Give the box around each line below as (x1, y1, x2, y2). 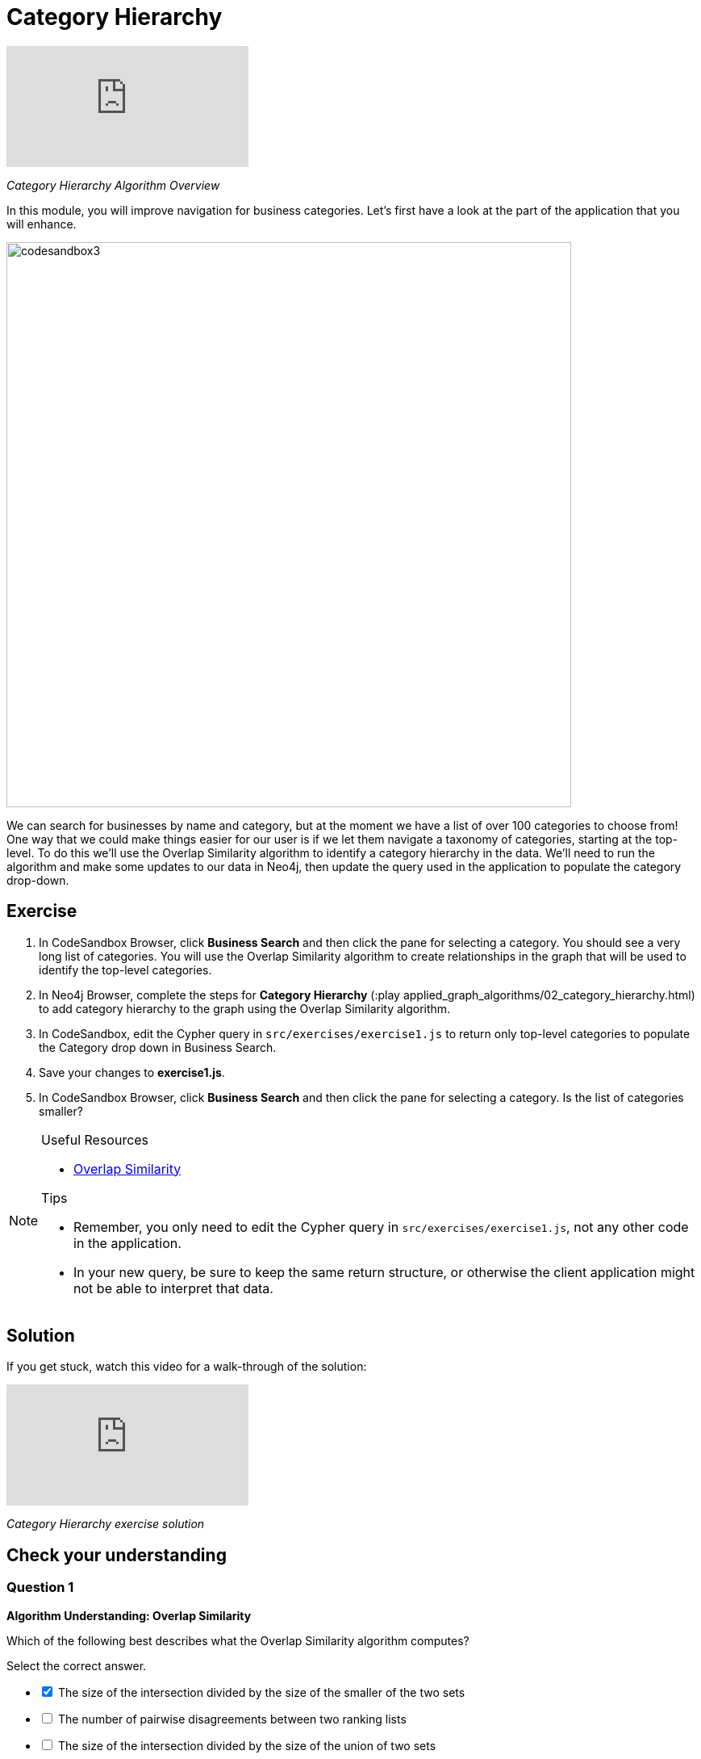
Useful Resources (41, 1131, 149, 1148)
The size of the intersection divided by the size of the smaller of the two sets (57, 1685, 465, 1699)
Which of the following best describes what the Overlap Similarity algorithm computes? (6, 1633, 469, 1648)
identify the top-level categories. (39, 962, 212, 977)
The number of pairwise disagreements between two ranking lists (57, 1711, 407, 1726)
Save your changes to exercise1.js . (39, 1065, 225, 1079)
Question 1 (6, 1579, 74, 1596)
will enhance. (6, 216, 77, 231)
